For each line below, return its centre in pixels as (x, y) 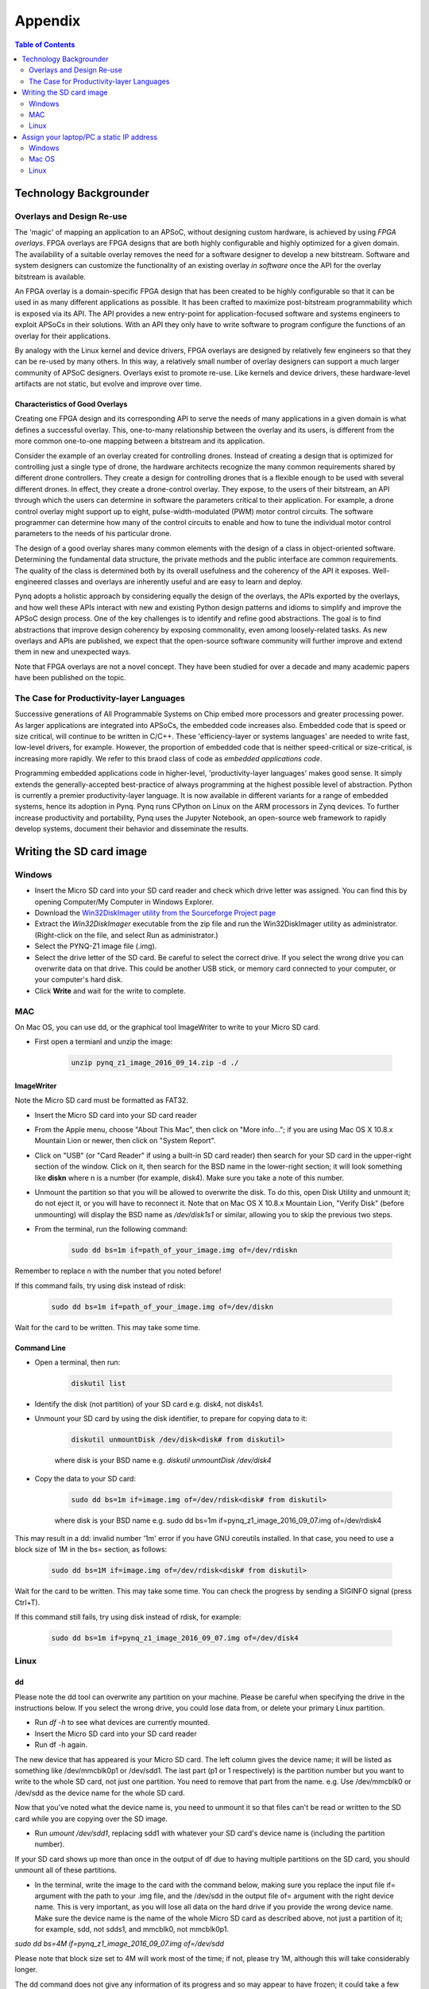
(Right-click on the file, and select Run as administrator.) (126, 935)
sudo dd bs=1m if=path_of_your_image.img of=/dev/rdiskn (184, 1250)
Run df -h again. (61, 1745)
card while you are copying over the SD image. (91, 1819)
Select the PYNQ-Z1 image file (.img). (96, 946)
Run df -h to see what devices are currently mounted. (122, 1722)
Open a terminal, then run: (77, 1362)
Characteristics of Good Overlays (71, 404)
